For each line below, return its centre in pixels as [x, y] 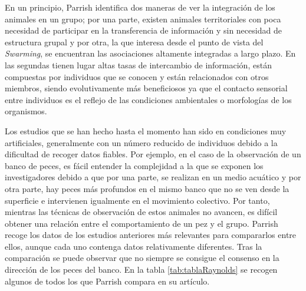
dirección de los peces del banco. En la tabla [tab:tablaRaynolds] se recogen [141, 269]
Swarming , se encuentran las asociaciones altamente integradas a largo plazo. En [150, 53]
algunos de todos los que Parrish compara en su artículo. [107, 281]
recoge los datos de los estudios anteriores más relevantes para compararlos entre [151, 235]
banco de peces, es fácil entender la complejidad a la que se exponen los [134, 165]
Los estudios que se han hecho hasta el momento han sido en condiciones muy [146, 130]
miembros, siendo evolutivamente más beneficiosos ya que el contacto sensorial [146, 88]
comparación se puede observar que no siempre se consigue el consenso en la [142, 258]
